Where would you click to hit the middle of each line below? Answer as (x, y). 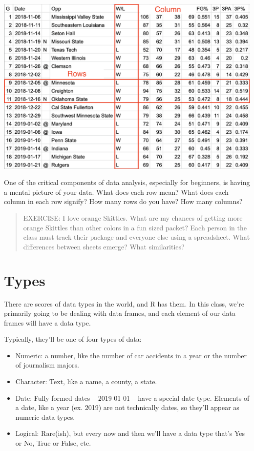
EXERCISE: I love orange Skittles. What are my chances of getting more (133, 218)
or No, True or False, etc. (53, 443)
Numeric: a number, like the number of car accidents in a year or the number (131, 355)
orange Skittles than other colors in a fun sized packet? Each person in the (135, 227)
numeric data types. (45, 417)
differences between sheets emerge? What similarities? (104, 246)
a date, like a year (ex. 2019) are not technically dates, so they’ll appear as (127, 407)
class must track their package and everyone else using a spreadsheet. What (137, 237)
